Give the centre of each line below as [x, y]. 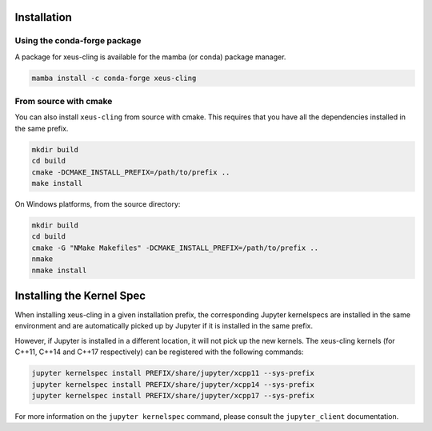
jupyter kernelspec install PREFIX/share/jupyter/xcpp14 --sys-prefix [173, 384]
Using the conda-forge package [78, 41]
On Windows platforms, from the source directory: [98, 204]
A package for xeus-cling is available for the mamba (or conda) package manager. [150, 57]
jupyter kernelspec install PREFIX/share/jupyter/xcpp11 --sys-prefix [173, 373]
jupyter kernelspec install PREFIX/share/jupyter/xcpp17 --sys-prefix [173, 395]
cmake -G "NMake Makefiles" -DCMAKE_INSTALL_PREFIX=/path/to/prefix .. [175, 248]
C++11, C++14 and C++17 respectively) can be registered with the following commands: [159, 352]
